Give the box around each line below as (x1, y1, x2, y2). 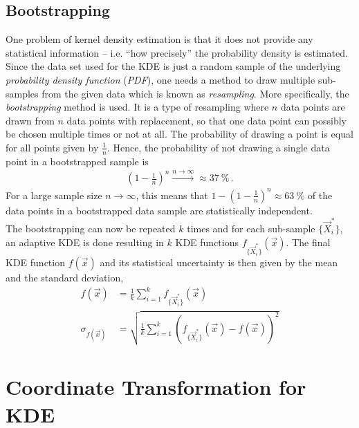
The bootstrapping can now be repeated (6, 221, 176, 236)
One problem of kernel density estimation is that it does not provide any (6, 32, 313, 46)
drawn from (6, 113, 55, 127)
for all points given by (6, 140, 99, 154)
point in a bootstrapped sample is (6, 153, 149, 168)
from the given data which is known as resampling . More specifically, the (42, 86, 349, 100)
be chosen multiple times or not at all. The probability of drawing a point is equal (6, 127, 353, 141)
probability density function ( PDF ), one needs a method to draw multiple (6, 72, 315, 86)
